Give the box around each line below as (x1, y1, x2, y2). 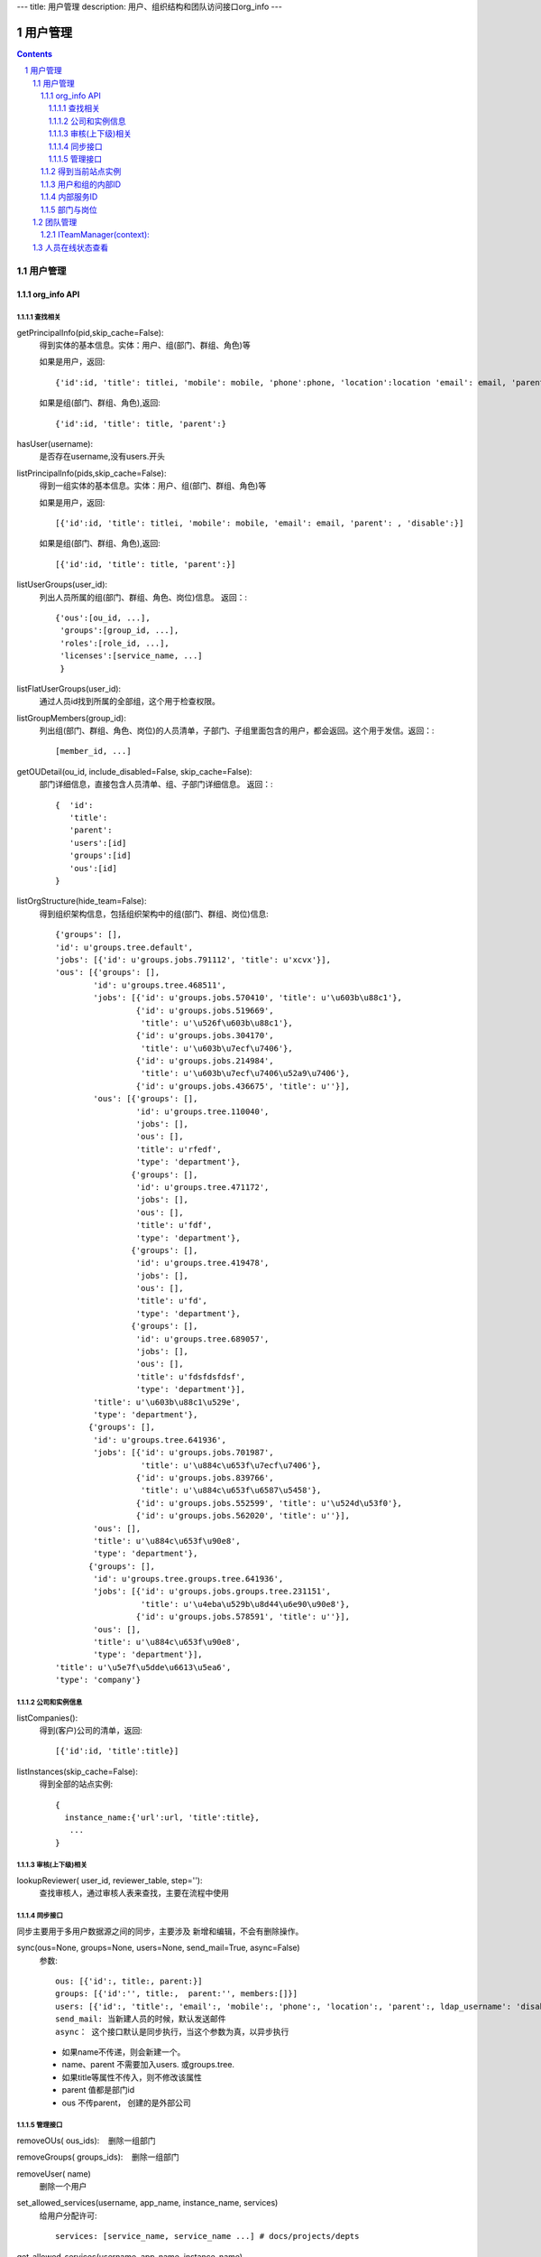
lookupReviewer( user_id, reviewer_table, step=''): (16, 1875, 203, 1886)
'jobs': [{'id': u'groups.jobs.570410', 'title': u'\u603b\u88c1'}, (93, 993, 403, 1003)
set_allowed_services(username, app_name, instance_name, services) (16, 2197, 279, 2208)
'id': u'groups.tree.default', (55, 942, 194, 952)
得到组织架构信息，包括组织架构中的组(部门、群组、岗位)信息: (39, 908, 270, 919)
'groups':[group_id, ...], (60, 626, 179, 636)
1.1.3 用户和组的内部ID (41, 179, 122, 190)
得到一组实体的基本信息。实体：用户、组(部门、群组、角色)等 (39, 480, 267, 491)
